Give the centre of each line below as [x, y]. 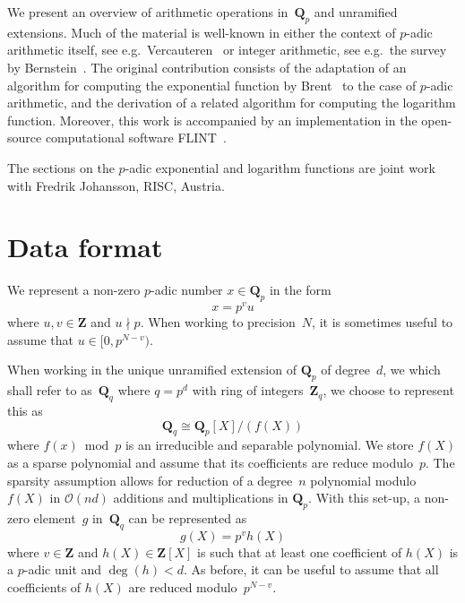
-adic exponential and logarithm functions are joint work [280, 167]
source [25, 138]
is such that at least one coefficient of [300, 551]
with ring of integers [248, 390]
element [55, 517]
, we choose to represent [388, 390]
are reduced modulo [183, 586]
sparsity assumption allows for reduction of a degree [150, 480]
